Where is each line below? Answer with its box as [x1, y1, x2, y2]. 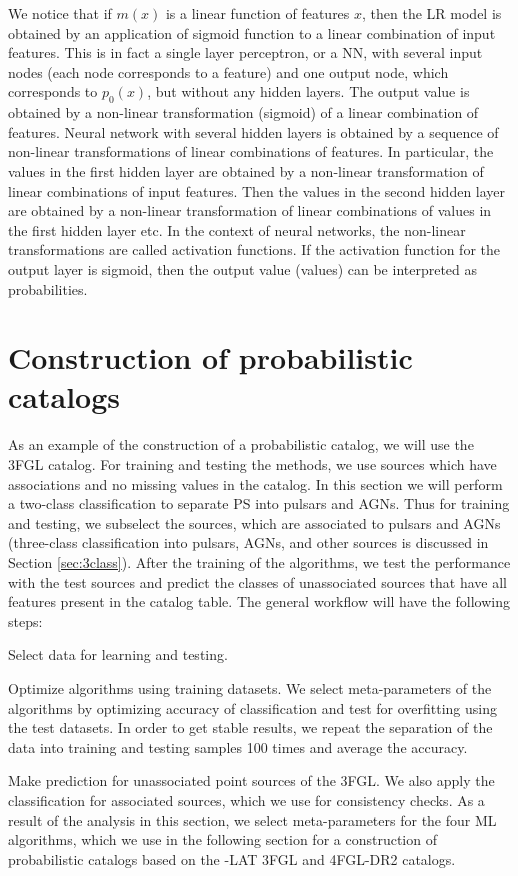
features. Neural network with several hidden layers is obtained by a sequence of [8, 121, 499, 142]
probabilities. [8, 278, 88, 299]
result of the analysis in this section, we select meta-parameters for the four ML [8, 809, 497, 830]
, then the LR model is [362, 3, 502, 23]
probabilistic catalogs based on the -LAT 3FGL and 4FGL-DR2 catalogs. [8, 848, 456, 869]
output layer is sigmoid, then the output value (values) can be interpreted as [8, 258, 478, 279]
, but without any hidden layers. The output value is [147, 81, 470, 102]
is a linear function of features [165, 3, 350, 23]
